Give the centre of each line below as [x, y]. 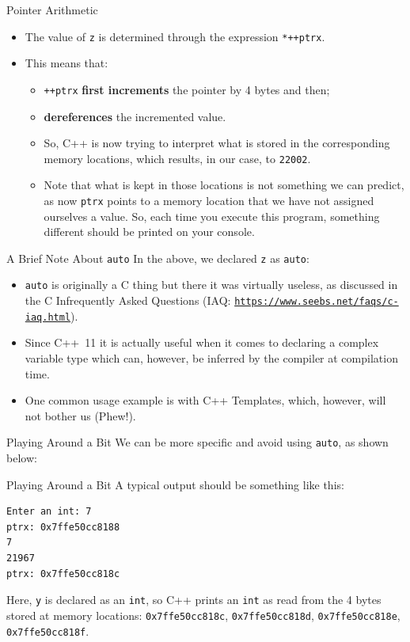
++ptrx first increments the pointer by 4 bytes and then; [187, 89]
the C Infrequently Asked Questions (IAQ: [128, 300]
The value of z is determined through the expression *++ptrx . [175, 36]
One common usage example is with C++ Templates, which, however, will [205, 400]
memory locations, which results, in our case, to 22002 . [177, 158]
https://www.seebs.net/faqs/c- [317, 302]
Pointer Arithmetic [52, 9]
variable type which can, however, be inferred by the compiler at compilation [211, 358]
